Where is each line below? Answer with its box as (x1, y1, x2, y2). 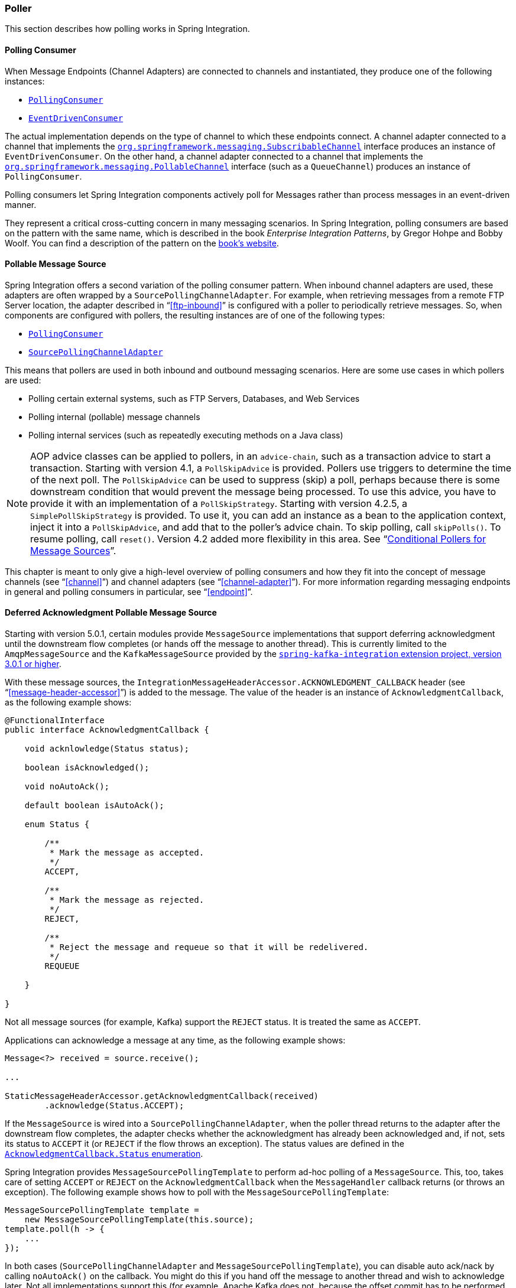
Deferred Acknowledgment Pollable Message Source (5, 607, 217, 618)
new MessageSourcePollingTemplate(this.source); (24, 1215, 254, 1225)
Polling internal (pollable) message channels (28, 411, 200, 422)
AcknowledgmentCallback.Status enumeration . (5, 1149, 203, 1159)
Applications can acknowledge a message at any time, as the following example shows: (5, 1035, 346, 1046)
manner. (5, 199, 37, 210)
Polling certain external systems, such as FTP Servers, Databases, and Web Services (28, 393, 360, 404)
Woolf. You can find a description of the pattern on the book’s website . (5, 238, 279, 248)
